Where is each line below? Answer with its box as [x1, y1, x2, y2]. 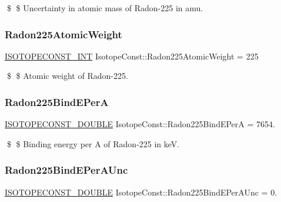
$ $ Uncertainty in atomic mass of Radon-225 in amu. [6, 2, 203, 14]
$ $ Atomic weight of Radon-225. [6, 69, 128, 82]
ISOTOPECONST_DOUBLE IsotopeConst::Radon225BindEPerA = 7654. [5, 118, 275, 130]
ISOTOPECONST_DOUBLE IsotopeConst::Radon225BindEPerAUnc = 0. [5, 186, 277, 198]
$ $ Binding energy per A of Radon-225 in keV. [6, 137, 180, 150]
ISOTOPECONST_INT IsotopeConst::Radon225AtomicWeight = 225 [5, 49, 259, 62]
